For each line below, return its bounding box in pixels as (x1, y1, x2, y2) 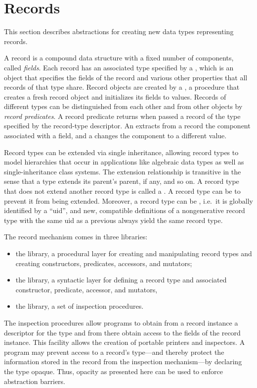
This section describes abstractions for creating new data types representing (4, 26, 234, 37)
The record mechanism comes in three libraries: (4, 231, 148, 242)
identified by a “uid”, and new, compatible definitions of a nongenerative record (4, 205, 245, 216)
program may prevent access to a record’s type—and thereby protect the (4, 346, 224, 357)
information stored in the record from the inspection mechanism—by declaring (4, 356, 242, 367)
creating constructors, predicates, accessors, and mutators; (15, 258, 192, 268)
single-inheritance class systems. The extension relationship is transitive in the (4, 166, 241, 176)
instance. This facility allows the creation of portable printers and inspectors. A (4, 337, 245, 347)
